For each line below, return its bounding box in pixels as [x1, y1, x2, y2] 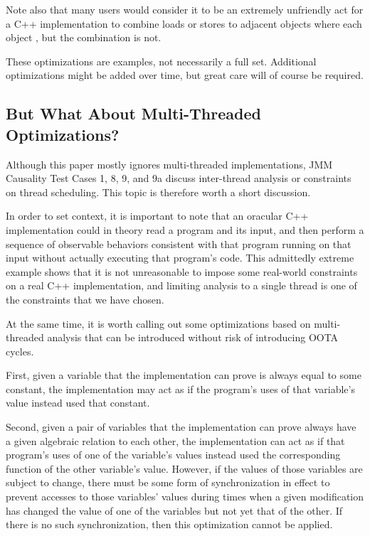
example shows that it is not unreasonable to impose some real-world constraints [6, 264, 358, 279]
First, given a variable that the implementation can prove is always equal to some [6, 368, 361, 382]
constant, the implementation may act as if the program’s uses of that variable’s [6, 381, 355, 396]
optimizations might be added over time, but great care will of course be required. [6, 68, 364, 82]
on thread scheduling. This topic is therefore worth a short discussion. [6, 184, 311, 199]
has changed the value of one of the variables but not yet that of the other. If [6, 503, 343, 518]
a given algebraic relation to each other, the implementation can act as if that [6, 433, 345, 448]
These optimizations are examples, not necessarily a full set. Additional [6, 53, 317, 68]
